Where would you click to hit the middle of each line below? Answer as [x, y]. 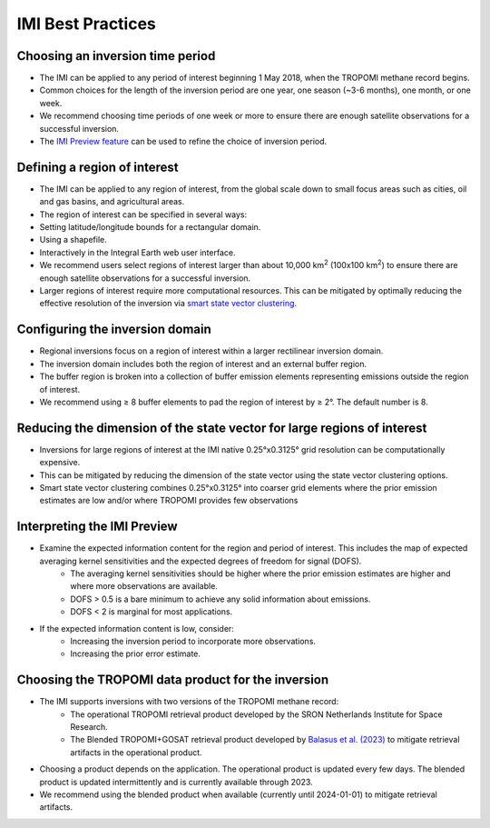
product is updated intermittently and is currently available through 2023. [176, 782]
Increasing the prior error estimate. [136, 653]
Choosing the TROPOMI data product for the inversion [173, 680]
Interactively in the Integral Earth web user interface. [137, 252]
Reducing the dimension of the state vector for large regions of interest [222, 428]
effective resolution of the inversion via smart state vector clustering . [168, 304]
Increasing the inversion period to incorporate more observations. [193, 642]
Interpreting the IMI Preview [97, 527]
